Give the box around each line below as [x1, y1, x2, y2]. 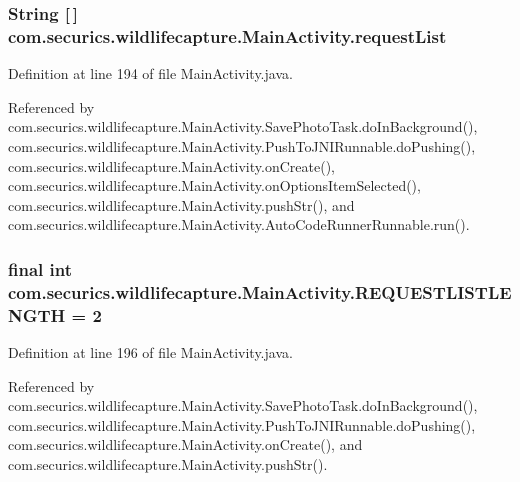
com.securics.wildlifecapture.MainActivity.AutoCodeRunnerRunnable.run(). [8, 214, 470, 235]
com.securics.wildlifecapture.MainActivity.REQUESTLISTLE [8, 279, 512, 304]
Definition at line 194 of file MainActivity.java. [8, 63, 293, 84]
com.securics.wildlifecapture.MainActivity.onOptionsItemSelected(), [8, 175, 421, 196]
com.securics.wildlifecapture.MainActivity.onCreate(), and [8, 434, 363, 455]
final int [8, 256, 72, 281]
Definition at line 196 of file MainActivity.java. [8, 341, 293, 362]
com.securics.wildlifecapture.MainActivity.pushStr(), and [8, 194, 355, 215]
